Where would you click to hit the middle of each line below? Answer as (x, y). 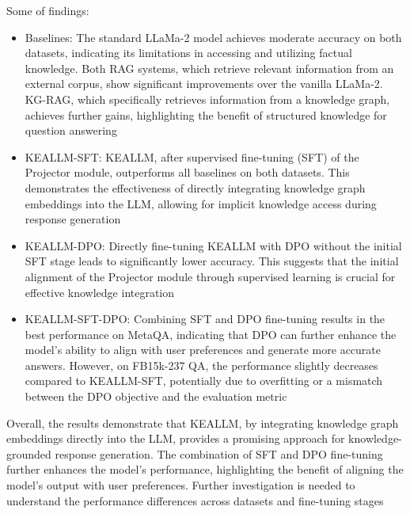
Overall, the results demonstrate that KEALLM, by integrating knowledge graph (203, 423)
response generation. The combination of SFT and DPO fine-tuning (219, 453)
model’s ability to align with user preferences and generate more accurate (203, 350)
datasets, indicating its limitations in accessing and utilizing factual (188, 53)
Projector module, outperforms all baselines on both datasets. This (187, 172)
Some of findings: (48, 10)
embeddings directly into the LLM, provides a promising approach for (176, 438)
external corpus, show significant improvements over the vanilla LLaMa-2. (204, 84)
